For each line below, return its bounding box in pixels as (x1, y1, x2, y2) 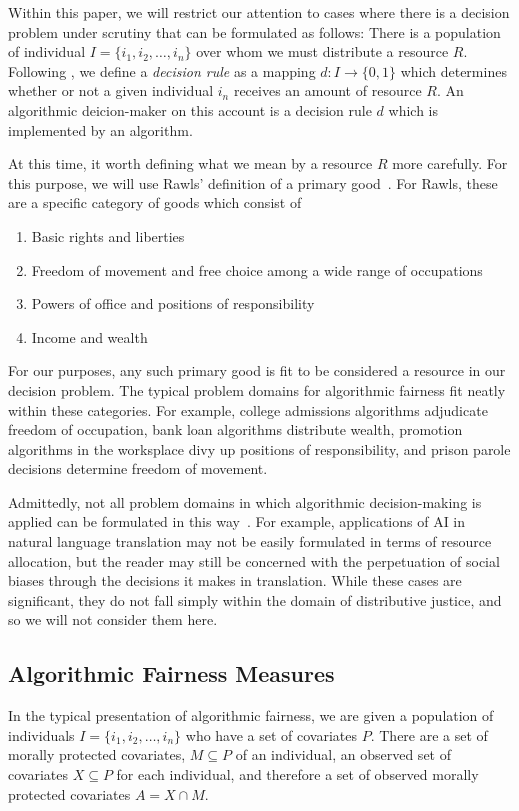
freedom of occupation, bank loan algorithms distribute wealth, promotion (8, 419, 463, 440)
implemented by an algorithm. (8, 119, 193, 140)
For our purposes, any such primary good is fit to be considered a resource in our (8, 360, 506, 381)
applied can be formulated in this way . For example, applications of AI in (8, 511, 466, 532)
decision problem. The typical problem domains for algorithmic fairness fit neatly (8, 379, 506, 400)
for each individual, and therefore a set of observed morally (116, 764, 479, 785)
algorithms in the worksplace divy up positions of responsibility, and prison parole (8, 438, 511, 459)
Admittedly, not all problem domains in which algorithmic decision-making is (8, 491, 482, 512)
